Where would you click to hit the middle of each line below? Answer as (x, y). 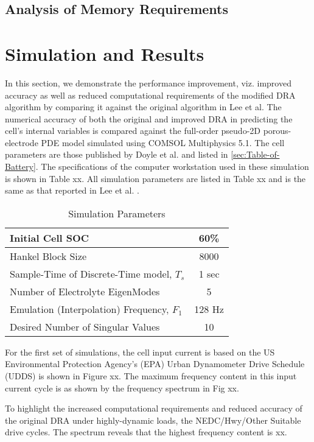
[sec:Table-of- (255, 154)
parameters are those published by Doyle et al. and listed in (117, 154)
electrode (22, 142)
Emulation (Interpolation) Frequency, (89, 309)
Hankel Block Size (48, 256)
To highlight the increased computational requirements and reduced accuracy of (154, 408)
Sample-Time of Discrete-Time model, (91, 273)
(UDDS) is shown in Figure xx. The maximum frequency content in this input (151, 376)
